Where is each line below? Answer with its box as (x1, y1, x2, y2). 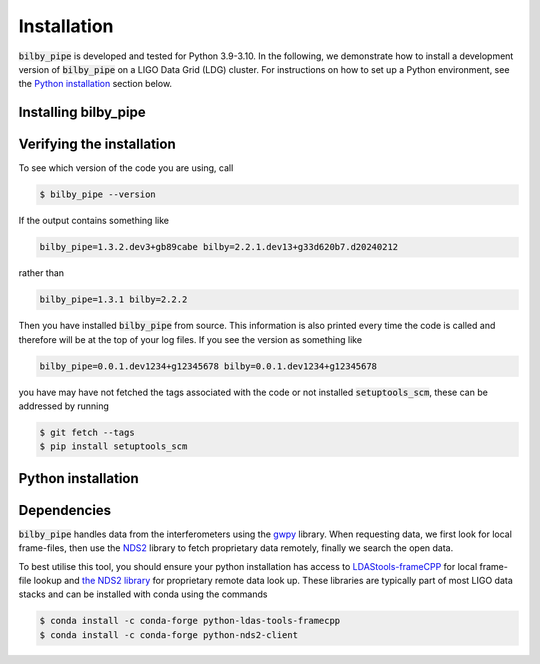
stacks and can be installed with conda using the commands (18, 588, 268, 600)
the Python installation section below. (18, 78, 173, 90)
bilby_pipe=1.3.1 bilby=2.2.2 (39, 294, 188, 305)
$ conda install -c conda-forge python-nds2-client (39, 629, 299, 640)
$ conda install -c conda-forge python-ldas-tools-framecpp (39, 615, 341, 627)
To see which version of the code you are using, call (18, 162, 234, 174)
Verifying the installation (18, 136, 176, 153)
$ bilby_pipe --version (39, 189, 157, 200)
